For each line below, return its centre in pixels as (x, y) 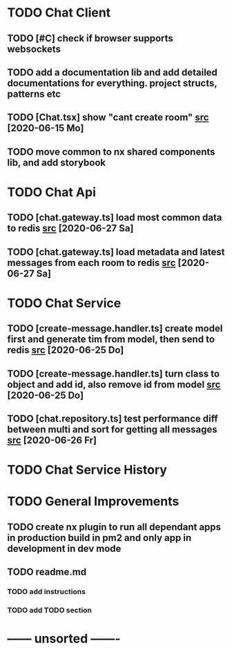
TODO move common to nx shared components (111, 152)
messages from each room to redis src (91, 263)
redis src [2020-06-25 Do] (66, 350)
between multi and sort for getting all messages (112, 430)
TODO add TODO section (49, 611)
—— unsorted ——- (64, 639)
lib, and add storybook (56, 163)
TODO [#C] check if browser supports (90, 38)
